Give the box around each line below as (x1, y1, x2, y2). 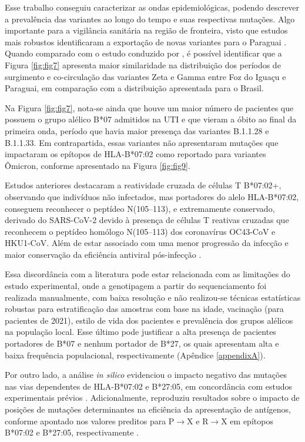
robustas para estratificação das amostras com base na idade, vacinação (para (5, 303, 284, 315)
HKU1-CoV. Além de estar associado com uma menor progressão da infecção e (5, 237, 289, 249)
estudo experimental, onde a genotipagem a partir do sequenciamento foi (5, 280, 267, 292)
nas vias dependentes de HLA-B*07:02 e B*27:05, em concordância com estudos (5, 380, 292, 392)
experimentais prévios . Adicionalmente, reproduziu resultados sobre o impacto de (5, 391, 300, 404)
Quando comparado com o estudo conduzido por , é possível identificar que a (5, 47, 282, 59)
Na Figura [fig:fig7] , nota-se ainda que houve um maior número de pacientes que (5, 101, 294, 114)
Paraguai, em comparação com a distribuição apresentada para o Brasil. (5, 82, 264, 94)
